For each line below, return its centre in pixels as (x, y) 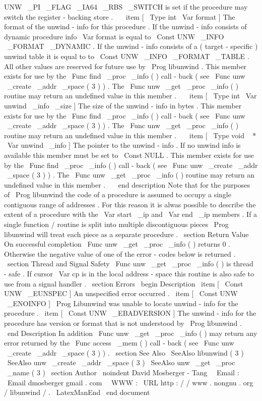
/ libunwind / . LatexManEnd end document (77, 392)
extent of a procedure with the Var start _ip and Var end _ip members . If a (131, 214)
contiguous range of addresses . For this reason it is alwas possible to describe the (130, 204)
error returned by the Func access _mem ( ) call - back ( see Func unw (119, 343)
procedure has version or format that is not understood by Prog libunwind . (123, 323)
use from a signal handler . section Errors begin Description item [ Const (124, 283)
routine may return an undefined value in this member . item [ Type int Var (130, 96)
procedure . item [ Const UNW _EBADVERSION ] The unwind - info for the (130, 313)
